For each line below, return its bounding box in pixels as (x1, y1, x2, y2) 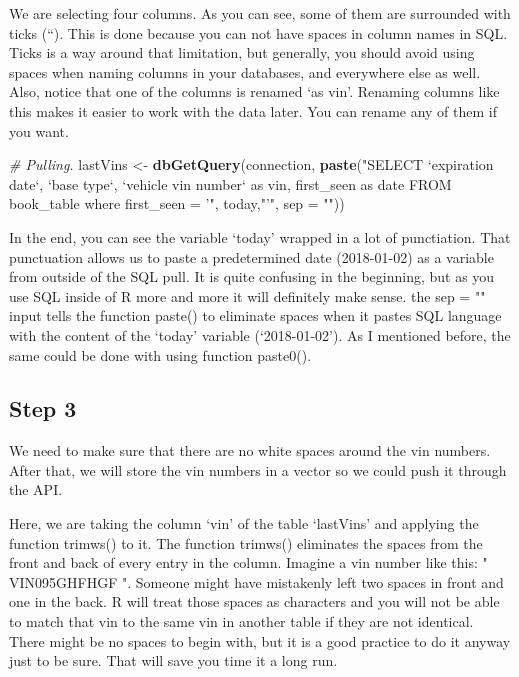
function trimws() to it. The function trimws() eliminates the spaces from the (9, 532, 483, 553)
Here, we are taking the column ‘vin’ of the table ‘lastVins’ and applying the (9, 513, 479, 534)
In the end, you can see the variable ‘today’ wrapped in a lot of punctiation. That (9, 226, 511, 247)
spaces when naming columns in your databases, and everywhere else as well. (9, 61, 481, 82)
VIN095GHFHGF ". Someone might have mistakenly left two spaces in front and (9, 571, 504, 592)
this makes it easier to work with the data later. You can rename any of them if (9, 100, 498, 121)
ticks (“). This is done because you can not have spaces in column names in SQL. (9, 22, 508, 43)
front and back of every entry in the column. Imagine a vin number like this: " (9, 552, 488, 573)
